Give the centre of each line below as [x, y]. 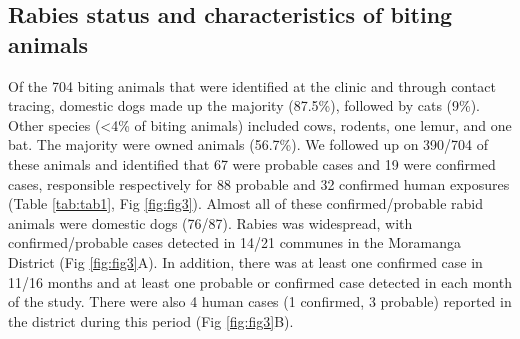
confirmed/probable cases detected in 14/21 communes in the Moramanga [234, 242]
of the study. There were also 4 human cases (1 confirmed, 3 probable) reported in [260, 301]
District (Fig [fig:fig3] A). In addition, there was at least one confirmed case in [245, 261]
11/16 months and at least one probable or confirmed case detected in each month [260, 281]
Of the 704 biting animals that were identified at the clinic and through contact [252, 85]
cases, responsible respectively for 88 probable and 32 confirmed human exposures [259, 183]
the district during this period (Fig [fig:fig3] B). [151, 320]
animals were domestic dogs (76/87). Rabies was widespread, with [210, 222]
